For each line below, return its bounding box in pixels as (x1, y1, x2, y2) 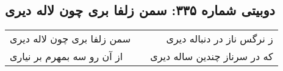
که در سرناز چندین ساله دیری (150, 49, 273, 64)
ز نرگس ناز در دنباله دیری (166, 32, 273, 46)
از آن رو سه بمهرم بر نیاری (10, 49, 123, 64)
